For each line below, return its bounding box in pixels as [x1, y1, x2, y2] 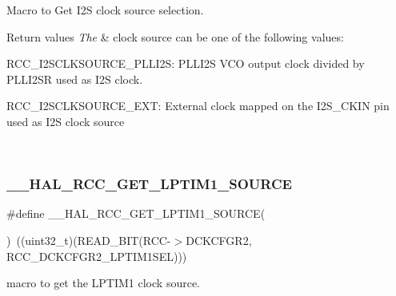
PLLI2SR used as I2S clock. [6, 70, 143, 87]
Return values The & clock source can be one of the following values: [6, 28, 344, 45]
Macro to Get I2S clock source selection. [6, 2, 204, 18]
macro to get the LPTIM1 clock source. [6, 274, 201, 291]
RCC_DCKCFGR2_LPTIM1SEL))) [6, 247, 187, 264]
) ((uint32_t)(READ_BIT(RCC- [6, 231, 171, 248]
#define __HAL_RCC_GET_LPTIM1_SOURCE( [6, 205, 266, 222]
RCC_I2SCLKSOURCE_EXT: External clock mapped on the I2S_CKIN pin [6, 97, 390, 114]
